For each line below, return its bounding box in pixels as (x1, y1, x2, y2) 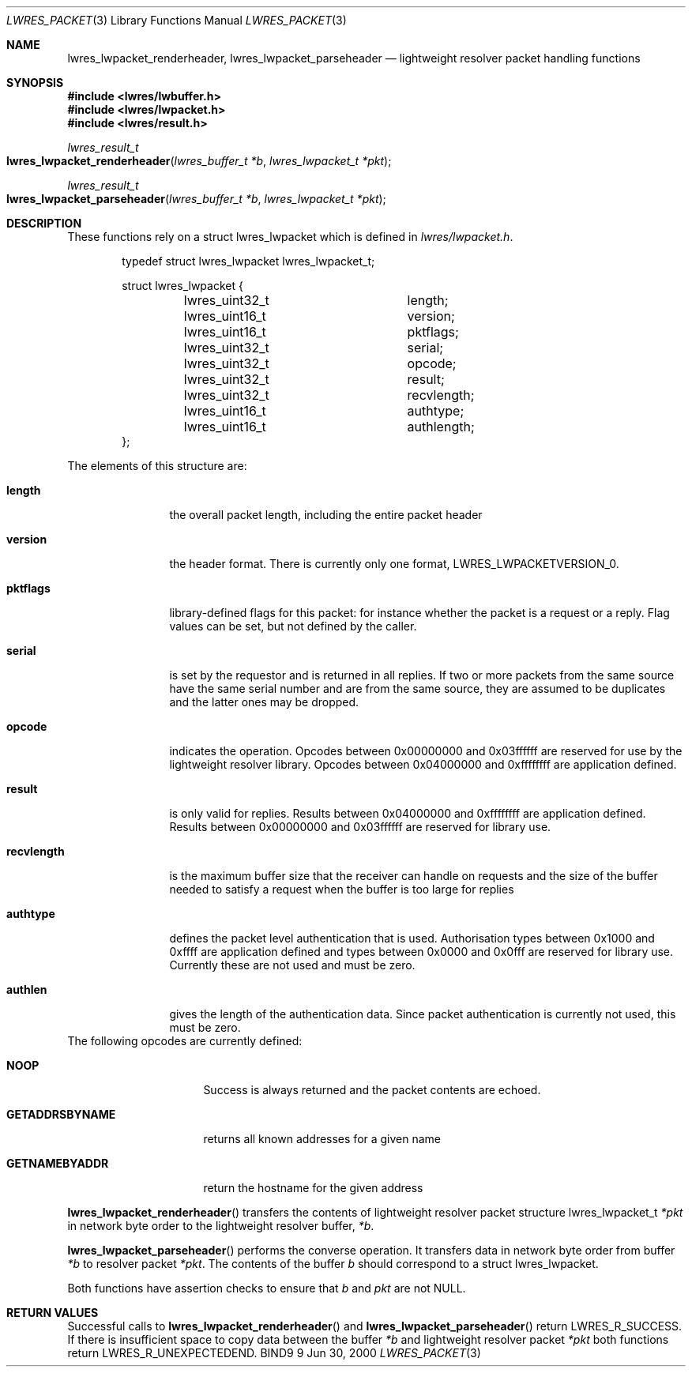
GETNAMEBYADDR (6, 1157, 109, 1170)
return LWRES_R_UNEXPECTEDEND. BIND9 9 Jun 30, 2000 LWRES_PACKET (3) (67, 1346, 481, 1360)
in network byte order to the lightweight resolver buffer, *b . (67, 1219, 374, 1232)
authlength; (407, 419, 475, 434)
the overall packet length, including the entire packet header (169, 508, 483, 521)
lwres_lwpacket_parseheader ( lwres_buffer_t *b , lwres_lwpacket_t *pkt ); (6, 192, 386, 205)
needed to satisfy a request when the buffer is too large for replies (169, 882, 514, 896)
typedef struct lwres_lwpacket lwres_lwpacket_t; (122, 254, 375, 268)
